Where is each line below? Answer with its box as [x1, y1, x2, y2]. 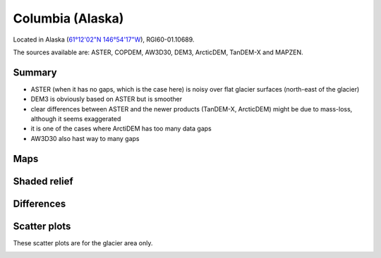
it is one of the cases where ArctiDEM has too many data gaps [30, 124, 212, 133]
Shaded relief [13, 175, 73, 187]
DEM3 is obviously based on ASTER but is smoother [30, 95, 183, 104]
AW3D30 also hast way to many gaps [30, 134, 140, 142]
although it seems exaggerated [30, 115, 121, 123]
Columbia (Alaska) [13, 11, 124, 26]
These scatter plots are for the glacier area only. [13, 238, 153, 247]
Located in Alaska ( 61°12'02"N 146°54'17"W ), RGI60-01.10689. [13, 35, 195, 44]
